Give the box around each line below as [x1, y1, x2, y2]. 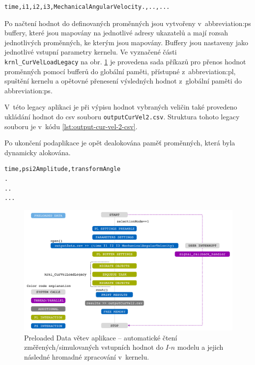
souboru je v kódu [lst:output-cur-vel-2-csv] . [4, 121, 138, 131]
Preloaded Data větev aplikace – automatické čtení [24, 332, 177, 342]
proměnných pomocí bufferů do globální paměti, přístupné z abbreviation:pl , [4, 66, 236, 76]
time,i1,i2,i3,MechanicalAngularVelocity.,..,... [4, 3, 170, 10]
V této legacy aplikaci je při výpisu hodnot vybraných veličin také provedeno [4, 102, 237, 112]
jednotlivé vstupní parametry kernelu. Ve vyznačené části [4, 47, 177, 57]
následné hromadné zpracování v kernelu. [24, 351, 149, 362]
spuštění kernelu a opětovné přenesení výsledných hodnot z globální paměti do [4, 76, 242, 86]
